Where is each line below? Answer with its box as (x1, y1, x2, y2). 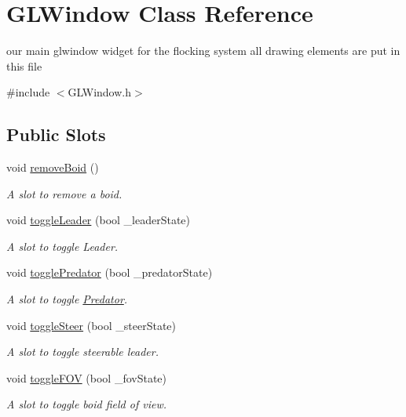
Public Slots (6, 122, 106, 147)
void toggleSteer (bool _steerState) (6, 317, 177, 333)
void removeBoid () (6, 159, 99, 176)
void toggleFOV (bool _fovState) (6, 369, 167, 386)
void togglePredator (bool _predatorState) (6, 264, 213, 281)
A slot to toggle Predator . (6, 291, 128, 307)
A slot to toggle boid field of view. (6, 396, 166, 412)
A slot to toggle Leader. (6, 238, 119, 254)
